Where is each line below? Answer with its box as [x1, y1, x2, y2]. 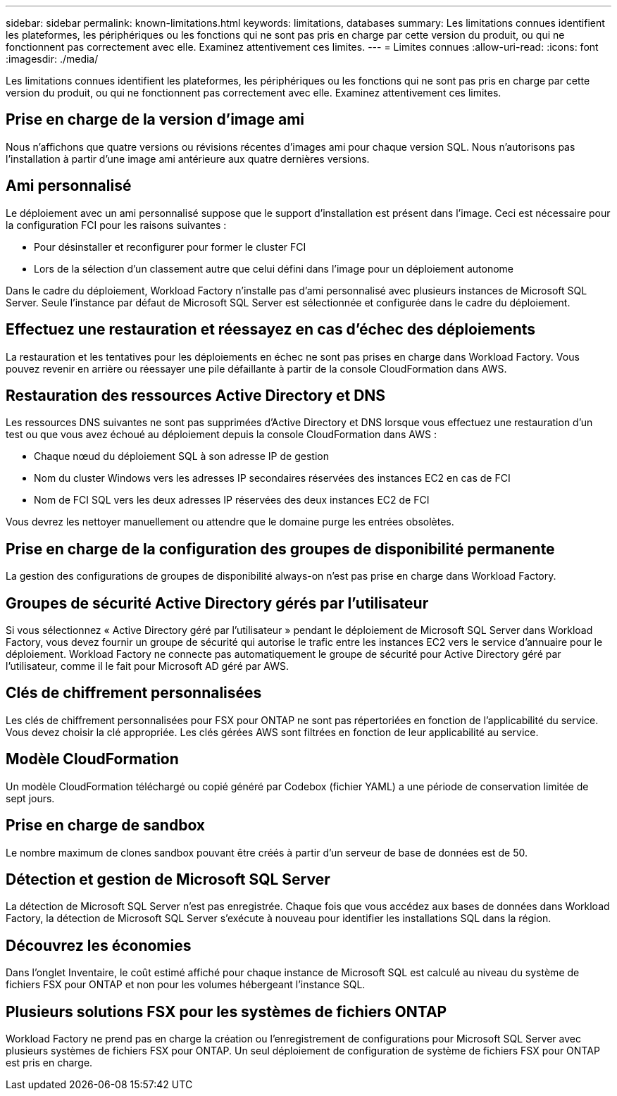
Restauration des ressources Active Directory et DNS [6, 386, 386, 404]
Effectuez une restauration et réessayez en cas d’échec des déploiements [6, 320, 536, 339]
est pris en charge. [6, 1057, 93, 1069]
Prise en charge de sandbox [6, 816, 206, 835]
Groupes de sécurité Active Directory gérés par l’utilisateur [6, 594, 429, 612]
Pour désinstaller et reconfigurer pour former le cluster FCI [34, 240, 306, 253]
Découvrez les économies [6, 936, 192, 954]
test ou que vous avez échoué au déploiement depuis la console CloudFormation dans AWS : [6, 428, 437, 441]
